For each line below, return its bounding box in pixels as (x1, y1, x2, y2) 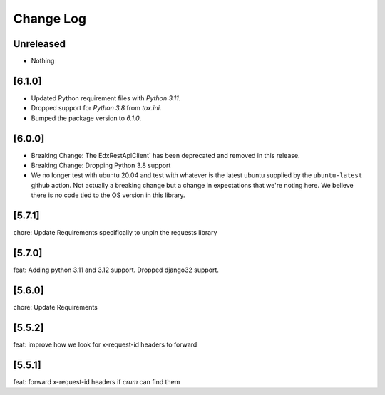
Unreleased (13, 38, 66, 50)
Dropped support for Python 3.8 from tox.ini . (31, 104, 162, 112)
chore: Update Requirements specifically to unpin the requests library (13, 228, 217, 237)
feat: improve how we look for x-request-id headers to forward (13, 340, 197, 349)
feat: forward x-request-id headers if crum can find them (13, 377, 180, 386)
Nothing (31, 57, 55, 65)
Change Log (13, 11, 87, 26)
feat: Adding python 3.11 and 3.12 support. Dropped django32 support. (13, 265, 219, 274)
